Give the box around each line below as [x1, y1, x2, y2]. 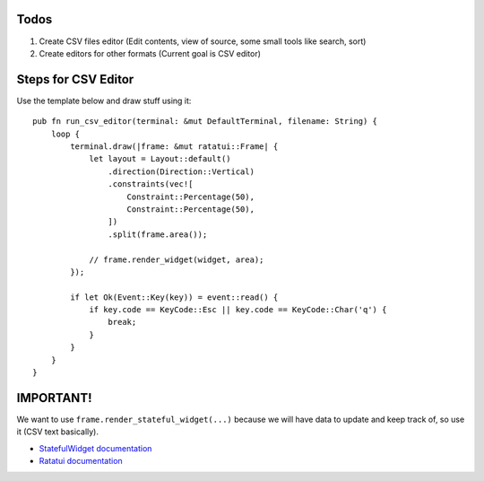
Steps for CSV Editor [16, 72, 134, 87]
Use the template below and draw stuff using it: [16, 95, 192, 106]
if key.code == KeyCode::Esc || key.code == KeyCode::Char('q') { [89, 305, 387, 315]
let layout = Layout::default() [89, 153, 232, 164]
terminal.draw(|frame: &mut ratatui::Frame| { [70, 141, 279, 152]
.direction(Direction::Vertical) [108, 166, 255, 177]
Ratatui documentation [39, 456, 123, 467]
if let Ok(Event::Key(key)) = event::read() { [70, 292, 279, 302]
